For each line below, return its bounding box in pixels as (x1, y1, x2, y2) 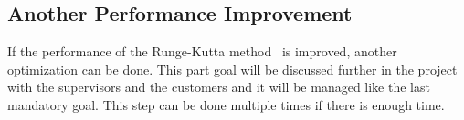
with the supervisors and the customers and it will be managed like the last (7, 77, 430, 96)
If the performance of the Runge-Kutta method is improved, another (7, 42, 397, 61)
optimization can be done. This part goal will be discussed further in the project (7, 59, 458, 78)
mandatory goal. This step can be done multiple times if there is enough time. (7, 95, 445, 114)
